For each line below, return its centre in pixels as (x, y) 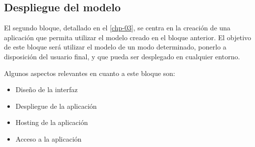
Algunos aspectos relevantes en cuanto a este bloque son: (90, 73)
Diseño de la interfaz (47, 89)
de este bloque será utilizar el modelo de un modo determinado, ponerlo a (115, 47)
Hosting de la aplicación (52, 122)
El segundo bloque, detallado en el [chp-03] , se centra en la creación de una (117, 28)
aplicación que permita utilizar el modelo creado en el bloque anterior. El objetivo (128, 37)
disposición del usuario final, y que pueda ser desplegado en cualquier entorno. (122, 56)
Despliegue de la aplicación (56, 106)
